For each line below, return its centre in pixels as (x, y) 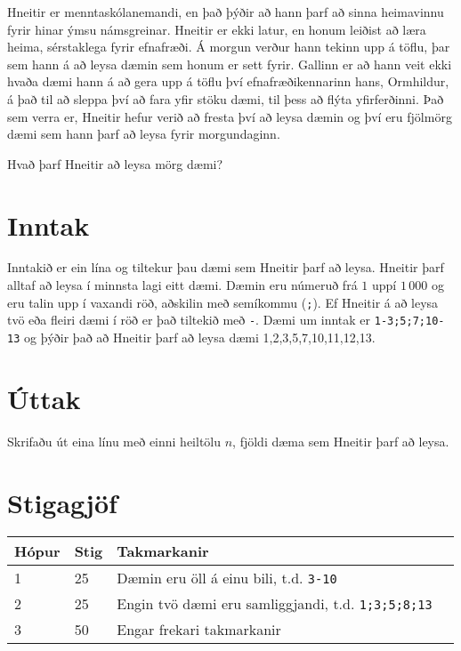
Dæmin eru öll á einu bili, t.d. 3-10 (227, 578)
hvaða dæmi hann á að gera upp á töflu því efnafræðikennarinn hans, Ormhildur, (228, 81)
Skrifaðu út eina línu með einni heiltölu (114, 441)
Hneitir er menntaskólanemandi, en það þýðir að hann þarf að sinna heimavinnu (226, 12)
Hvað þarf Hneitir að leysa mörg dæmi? (115, 163)
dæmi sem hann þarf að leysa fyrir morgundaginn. (144, 134)
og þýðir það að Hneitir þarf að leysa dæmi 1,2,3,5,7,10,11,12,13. (199, 337)
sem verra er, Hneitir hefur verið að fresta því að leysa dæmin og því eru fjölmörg (230, 116)
